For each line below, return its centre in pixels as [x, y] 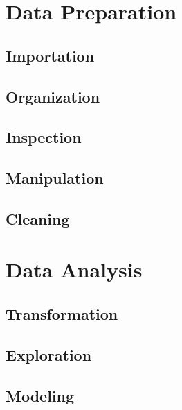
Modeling [40, 395]
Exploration [49, 354]
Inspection [44, 137]
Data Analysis [74, 270]
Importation [50, 55]
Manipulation [55, 178]
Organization [53, 96]
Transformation [62, 314]
